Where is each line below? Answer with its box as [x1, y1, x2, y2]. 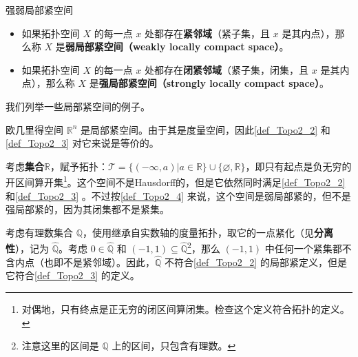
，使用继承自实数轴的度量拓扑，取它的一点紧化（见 [83, 225, 315, 239]
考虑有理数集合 [6, 225, 73, 239]
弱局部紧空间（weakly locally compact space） [65, 39, 280, 54]
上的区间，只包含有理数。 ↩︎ [112, 338, 236, 353]
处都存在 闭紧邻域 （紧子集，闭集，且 [145, 62, 309, 76]
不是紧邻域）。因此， [63, 254, 155, 269]
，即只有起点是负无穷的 [245, 159, 352, 173]
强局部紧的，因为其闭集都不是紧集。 [6, 202, 169, 216]
